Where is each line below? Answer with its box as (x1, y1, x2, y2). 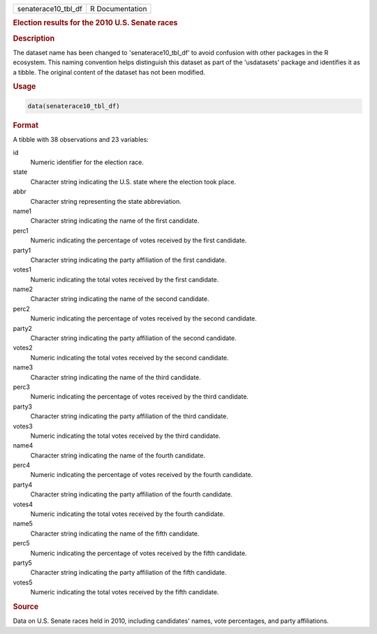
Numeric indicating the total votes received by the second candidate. (30, 353, 230, 362)
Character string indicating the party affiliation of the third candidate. (30, 412, 228, 420)
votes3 (13, 422, 33, 430)
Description (13, 34, 55, 43)
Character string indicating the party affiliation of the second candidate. (30, 334, 237, 342)
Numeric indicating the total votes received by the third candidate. (30, 432, 221, 440)
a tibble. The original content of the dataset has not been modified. (13, 68, 205, 76)
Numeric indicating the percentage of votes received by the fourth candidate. (30, 471, 253, 479)
